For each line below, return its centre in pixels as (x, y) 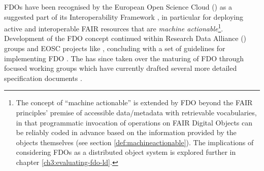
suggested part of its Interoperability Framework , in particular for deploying (124, 16)
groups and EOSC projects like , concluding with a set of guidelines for (115, 48)
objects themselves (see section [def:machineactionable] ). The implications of (135, 142)
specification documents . (43, 78)
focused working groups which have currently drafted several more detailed (121, 68)
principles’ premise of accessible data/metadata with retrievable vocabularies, (136, 112)
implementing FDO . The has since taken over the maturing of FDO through (124, 58)
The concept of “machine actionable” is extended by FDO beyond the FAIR (134, 102)
